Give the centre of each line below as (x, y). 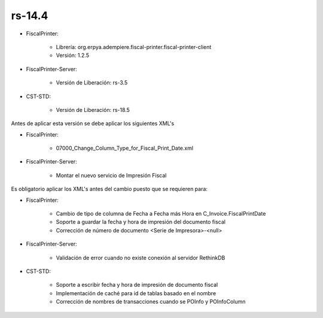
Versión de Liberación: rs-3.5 (92, 83)
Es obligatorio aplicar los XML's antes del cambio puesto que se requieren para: (109, 189)
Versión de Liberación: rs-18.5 (93, 110)
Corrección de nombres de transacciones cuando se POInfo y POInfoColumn (151, 302)
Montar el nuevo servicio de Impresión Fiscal (111, 175)
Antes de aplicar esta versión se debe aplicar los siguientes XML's (93, 123)
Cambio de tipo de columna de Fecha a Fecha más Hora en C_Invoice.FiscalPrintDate (161, 214)
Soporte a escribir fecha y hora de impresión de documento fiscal (137, 285)
